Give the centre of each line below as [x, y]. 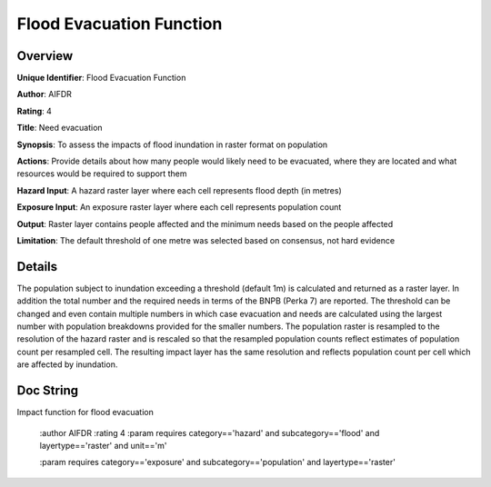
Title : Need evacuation [60, 128]
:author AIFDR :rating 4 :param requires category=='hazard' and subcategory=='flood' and [210, 432]
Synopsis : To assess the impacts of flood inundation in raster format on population [172, 144]
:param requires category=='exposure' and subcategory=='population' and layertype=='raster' [217, 462]
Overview [45, 56]
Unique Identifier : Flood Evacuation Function [101, 78]
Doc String [48, 391]
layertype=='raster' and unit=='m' [103, 445]
